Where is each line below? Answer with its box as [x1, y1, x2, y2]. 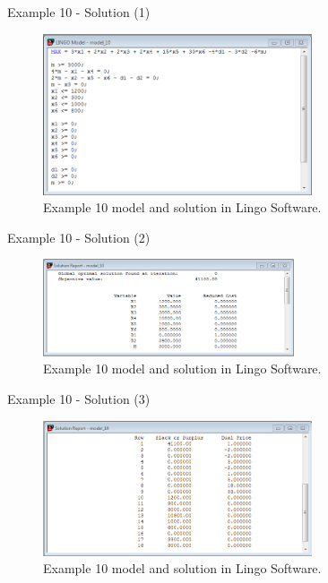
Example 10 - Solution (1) [7, 3, 151, 21]
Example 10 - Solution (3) [7, 389, 151, 407]
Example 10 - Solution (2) [7, 227, 151, 246]
